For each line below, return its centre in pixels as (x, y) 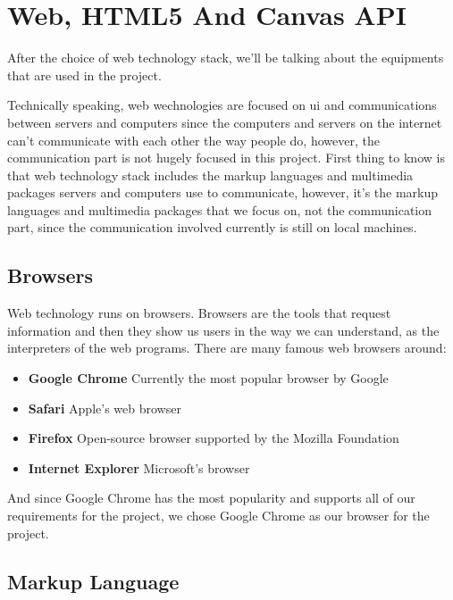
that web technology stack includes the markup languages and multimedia (210, 175)
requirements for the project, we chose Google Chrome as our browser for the (218, 516)
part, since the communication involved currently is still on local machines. (212, 227)
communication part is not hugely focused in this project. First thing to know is (226, 158)
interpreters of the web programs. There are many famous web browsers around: (227, 348)
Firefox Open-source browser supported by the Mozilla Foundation (214, 438)
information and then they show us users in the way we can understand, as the (223, 330)
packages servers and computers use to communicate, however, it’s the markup (223, 192)
